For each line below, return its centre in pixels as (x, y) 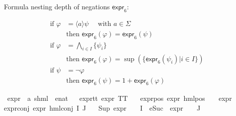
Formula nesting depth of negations (57, 6)
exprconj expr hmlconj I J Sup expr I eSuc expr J (102, 107)
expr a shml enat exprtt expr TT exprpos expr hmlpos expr (119, 98)
